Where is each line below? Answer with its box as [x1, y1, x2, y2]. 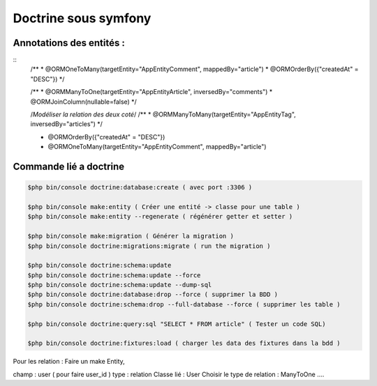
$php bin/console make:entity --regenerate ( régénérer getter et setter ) [27, 213, 293, 221]
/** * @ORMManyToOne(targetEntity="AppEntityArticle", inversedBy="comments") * [30, 88, 273, 96]
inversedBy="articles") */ [30, 120, 103, 128]
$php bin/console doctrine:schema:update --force [27, 271, 201, 279]
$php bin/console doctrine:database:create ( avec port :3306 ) [27, 183, 253, 192]
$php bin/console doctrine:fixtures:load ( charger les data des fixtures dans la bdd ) [27, 339, 341, 348]
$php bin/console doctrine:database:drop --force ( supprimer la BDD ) [27, 291, 279, 299]
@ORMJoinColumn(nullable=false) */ [30, 98, 138, 106]
